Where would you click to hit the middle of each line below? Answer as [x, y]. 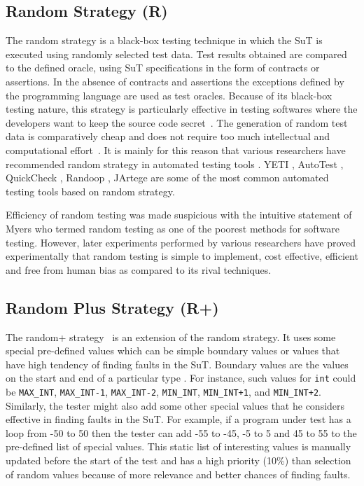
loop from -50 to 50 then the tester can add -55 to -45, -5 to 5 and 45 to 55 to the [181, 432]
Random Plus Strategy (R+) [112, 307]
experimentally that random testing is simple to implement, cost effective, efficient [182, 256]
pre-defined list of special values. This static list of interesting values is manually [178, 446]
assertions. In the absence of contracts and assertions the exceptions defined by [175, 81]
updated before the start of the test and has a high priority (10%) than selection [178, 460]
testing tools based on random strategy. [90, 191]
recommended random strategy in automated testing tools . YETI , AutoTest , [175, 164]
